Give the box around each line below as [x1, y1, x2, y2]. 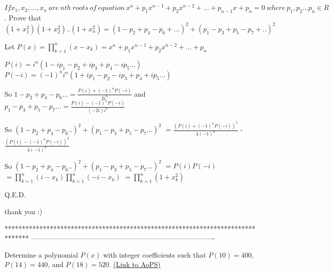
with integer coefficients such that [103, 249, 206, 260]
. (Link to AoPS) [109, 259, 161, 270]
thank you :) [4, 206, 42, 216]
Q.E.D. [4, 189, 26, 200]
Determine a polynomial [4, 249, 78, 260]
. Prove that [4, 12, 41, 22]
